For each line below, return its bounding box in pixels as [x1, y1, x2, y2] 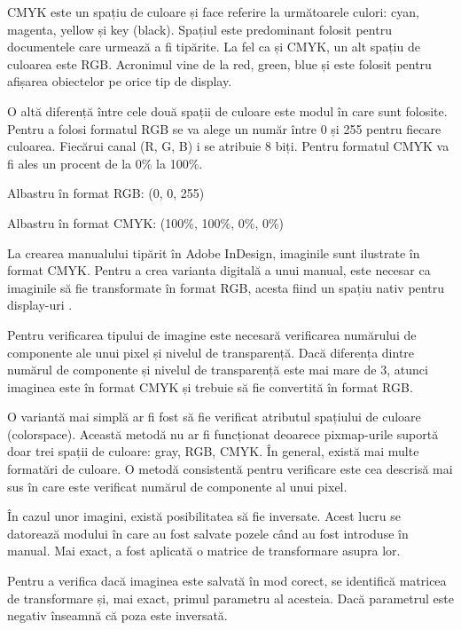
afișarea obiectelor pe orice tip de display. [7, 72, 232, 91]
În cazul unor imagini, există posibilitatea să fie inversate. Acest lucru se [7, 507, 401, 525]
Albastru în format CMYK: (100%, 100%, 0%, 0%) [7, 213, 285, 232]
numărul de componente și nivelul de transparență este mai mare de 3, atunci [7, 360, 428, 379]
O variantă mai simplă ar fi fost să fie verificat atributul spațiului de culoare [7, 407, 421, 426]
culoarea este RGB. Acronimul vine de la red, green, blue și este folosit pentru [7, 54, 432, 73]
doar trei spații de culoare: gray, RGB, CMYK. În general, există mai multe [7, 442, 419, 461]
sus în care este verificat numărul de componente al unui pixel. [7, 476, 348, 495]
